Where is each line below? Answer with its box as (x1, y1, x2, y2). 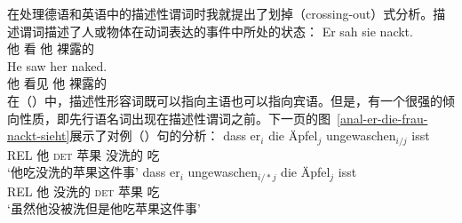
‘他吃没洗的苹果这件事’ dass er (7, 163, 180, 181)
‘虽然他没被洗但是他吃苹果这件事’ (7, 199, 201, 218)
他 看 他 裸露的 (7, 39, 94, 58)
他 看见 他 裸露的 (7, 74, 107, 92)
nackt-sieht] (7, 126, 70, 145)
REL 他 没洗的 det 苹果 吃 (7, 181, 160, 200)
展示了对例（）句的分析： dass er (69, 126, 261, 145)
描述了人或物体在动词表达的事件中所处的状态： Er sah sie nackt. (44, 21, 413, 40)
